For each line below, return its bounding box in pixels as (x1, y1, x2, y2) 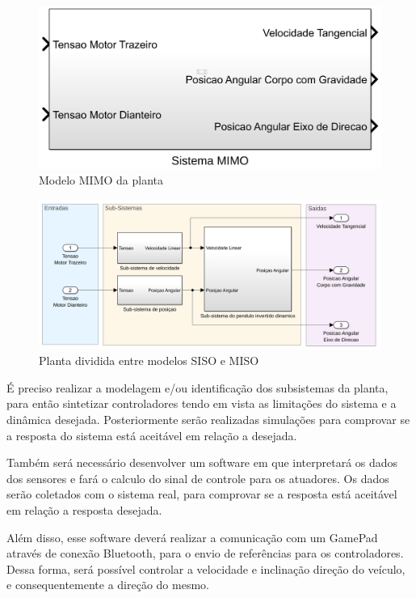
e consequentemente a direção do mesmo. (6, 576, 209, 593)
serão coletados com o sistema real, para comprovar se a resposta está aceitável (6, 486, 397, 503)
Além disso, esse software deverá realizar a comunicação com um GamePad (6, 528, 378, 545)
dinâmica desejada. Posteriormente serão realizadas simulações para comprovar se (6, 411, 410, 428)
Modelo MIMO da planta (39, 172, 164, 189)
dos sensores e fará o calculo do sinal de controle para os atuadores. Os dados (6, 469, 389, 486)
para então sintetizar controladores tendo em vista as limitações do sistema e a (6, 395, 397, 412)
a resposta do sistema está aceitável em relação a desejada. (6, 426, 297, 443)
